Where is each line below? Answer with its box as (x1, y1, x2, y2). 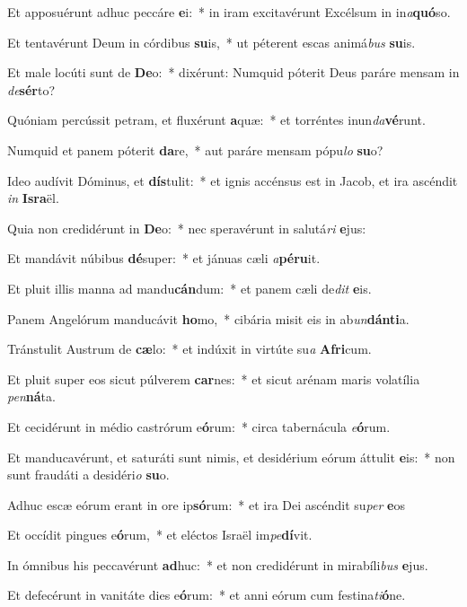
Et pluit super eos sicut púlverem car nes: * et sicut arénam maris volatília (7, 369, 420, 388)
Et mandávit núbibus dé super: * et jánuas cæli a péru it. (7, 249, 321, 268)
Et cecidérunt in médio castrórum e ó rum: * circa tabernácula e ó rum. (7, 417, 391, 435)
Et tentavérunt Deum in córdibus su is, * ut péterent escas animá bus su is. (7, 32, 416, 51)
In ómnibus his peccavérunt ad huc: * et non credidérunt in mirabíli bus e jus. (7, 555, 428, 574)
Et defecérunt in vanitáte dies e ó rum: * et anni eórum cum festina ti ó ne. (7, 585, 406, 604)
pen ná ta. (7, 387, 56, 406)
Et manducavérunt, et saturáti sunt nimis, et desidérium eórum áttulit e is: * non (7, 447, 455, 466)
